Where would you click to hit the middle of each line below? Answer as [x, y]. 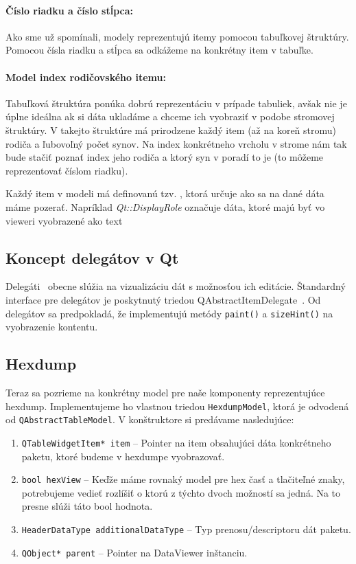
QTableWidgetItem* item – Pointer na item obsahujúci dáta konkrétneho [176, 442]
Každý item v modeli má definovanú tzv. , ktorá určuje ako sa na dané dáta [165, 193]
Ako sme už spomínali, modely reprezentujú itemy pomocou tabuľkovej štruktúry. [177, 36]
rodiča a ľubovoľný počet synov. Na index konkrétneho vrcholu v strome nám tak [176, 143]
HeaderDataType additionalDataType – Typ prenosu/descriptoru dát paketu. [186, 529]
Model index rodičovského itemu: [86, 77]
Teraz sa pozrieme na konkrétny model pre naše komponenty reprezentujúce [165, 392]
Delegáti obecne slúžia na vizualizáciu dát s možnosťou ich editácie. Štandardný [176, 286]
